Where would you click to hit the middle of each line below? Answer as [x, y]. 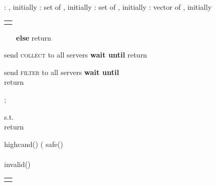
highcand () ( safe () [34, 144]
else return [34, 37]
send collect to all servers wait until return [76, 55]
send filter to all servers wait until [62, 72]
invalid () [17, 164]
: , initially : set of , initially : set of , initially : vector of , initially [108, 7]
